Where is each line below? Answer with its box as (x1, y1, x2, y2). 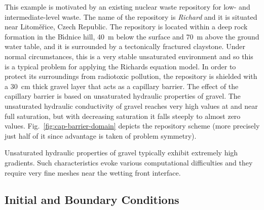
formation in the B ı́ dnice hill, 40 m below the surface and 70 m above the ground (5, 31, 259, 41)
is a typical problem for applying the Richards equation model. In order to (5, 61, 236, 71)
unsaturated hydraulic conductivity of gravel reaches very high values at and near (5, 100, 258, 111)
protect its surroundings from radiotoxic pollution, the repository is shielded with (5, 71, 257, 81)
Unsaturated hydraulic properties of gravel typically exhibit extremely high (5, 147, 238, 158)
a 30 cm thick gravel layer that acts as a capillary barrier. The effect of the (5, 80, 239, 91)
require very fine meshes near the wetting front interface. (5, 167, 181, 178)
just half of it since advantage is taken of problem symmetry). (5, 130, 197, 141)
